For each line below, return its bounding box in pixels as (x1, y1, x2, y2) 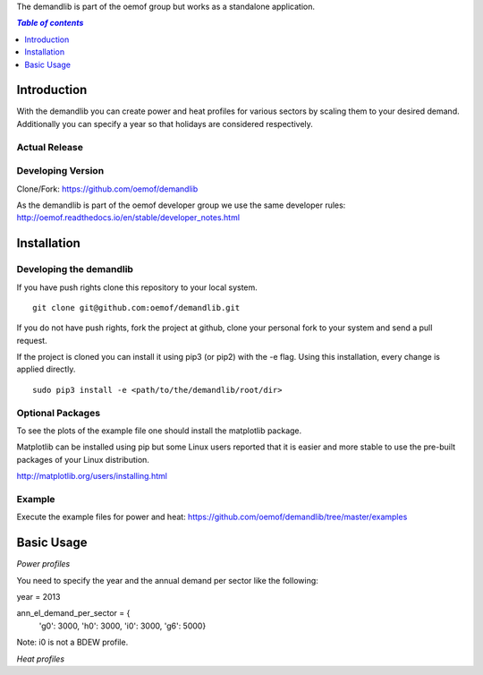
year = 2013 (16, 591, 61, 602)
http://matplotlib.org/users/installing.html (16, 471, 167, 482)
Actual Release (16, 141, 84, 153)
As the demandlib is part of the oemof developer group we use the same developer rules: (16, 200, 346, 210)
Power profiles (16, 559, 71, 569)
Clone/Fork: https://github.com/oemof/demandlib (16, 184, 199, 194)
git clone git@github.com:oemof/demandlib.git (32, 303, 241, 312)
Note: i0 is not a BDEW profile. (16, 637, 129, 648)
